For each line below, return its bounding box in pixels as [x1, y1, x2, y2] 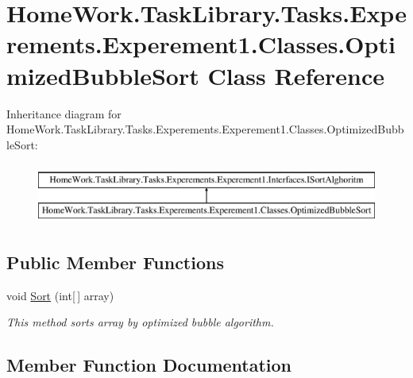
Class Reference [207, 59, 384, 91]
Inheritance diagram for [6, 105, 122, 121]
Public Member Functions [6, 249, 224, 274]
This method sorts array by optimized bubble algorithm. [6, 314, 274, 330]
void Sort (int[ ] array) [6, 287, 114, 303]
